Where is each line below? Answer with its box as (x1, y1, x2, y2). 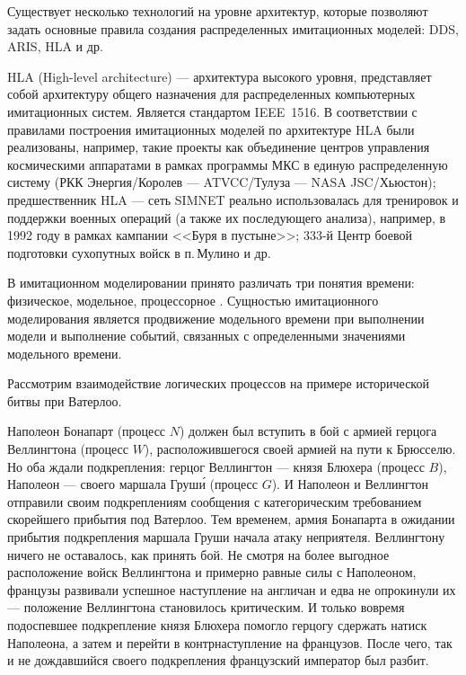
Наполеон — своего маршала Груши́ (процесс (7, 475, 258, 493)
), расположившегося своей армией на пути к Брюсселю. (144, 440, 456, 458)
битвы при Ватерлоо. (7, 391, 122, 410)
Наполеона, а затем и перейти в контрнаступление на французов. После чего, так (7, 633, 453, 652)
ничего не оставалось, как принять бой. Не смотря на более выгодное (7, 545, 390, 564)
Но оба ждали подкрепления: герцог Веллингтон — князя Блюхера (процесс (7, 457, 425, 475)
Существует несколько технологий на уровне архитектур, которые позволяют (7, 2, 428, 20)
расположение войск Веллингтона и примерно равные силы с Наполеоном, (7, 563, 417, 582)
